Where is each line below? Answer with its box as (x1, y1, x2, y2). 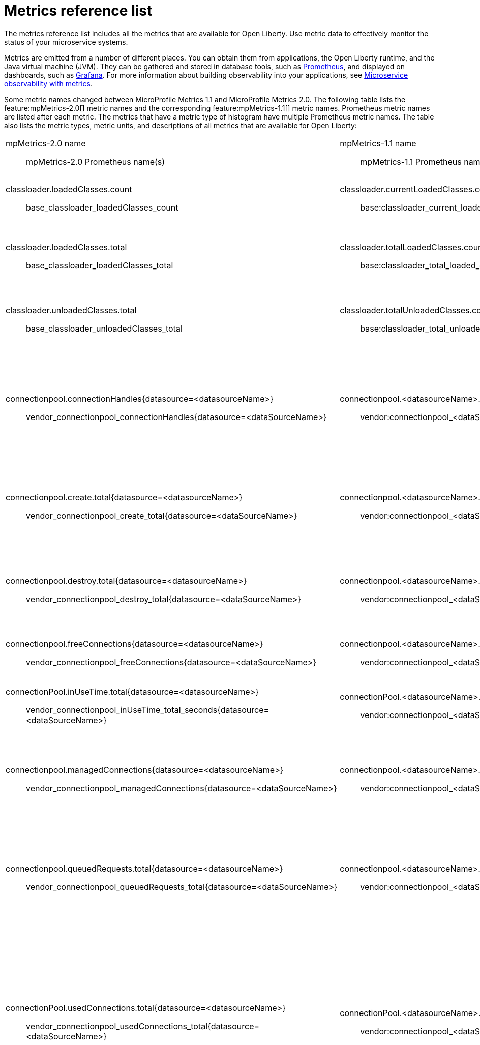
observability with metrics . (4, 79, 93, 88)
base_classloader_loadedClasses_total (26, 260, 173, 271)
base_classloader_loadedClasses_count (26, 202, 178, 213)
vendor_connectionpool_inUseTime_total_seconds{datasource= (26, 704, 269, 715)
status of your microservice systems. (4, 37, 128, 46)
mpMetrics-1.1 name (340, 138, 416, 148)
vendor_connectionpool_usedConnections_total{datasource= (26, 1021, 260, 1031)
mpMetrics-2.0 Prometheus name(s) (26, 156, 165, 167)
